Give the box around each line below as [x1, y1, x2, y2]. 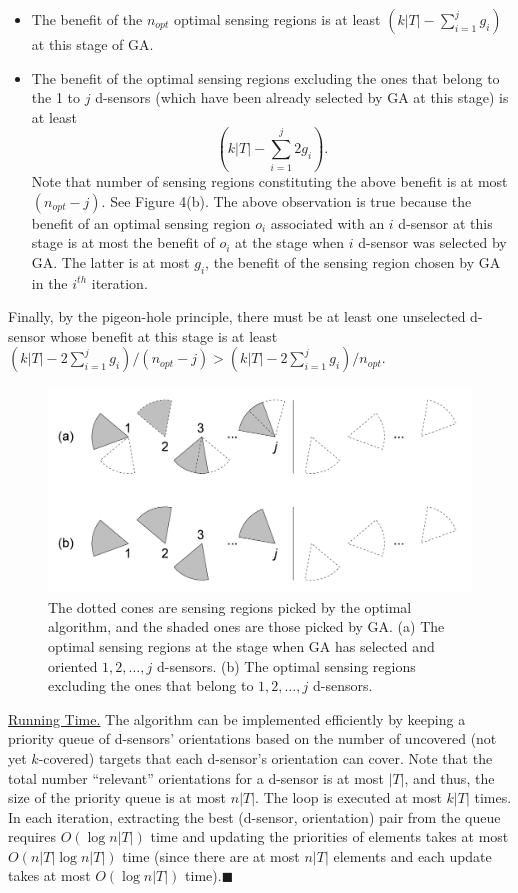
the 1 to [31, 87, 81, 108]
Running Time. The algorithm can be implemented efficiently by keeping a [8, 708, 466, 729]
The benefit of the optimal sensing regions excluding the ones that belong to [31, 67, 500, 88]
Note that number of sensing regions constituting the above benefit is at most [31, 171, 508, 192]
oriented [48, 655, 98, 676]
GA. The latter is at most [31, 251, 190, 272]
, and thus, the [404, 767, 495, 788]
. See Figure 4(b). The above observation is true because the [101, 190, 472, 211]
